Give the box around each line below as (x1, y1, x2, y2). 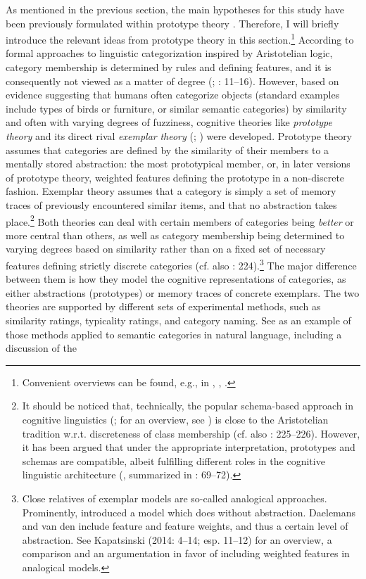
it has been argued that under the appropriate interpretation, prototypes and (22, 440, 355, 454)
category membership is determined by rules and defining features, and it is (6, 60, 332, 75)
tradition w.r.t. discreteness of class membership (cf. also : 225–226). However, (22, 426, 360, 440)
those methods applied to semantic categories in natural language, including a (6, 326, 342, 341)
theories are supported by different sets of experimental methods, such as (6, 299, 321, 314)
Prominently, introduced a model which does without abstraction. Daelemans (22, 504, 356, 519)
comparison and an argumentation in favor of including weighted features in (22, 546, 350, 561)
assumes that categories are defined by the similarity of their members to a (6, 142, 329, 157)
